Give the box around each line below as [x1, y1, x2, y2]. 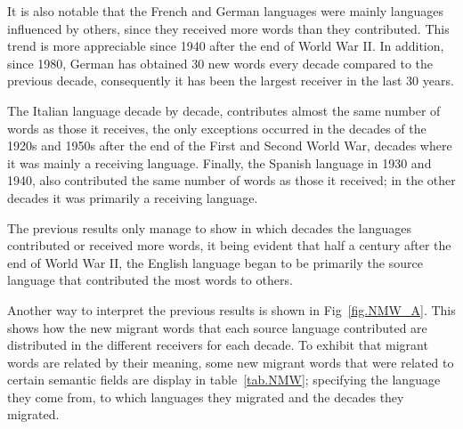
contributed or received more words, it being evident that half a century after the [7, 236, 451, 255]
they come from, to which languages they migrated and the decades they [7, 387, 404, 406]
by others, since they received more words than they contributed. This [66, 19, 450, 37]
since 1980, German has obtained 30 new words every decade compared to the [7, 53, 433, 72]
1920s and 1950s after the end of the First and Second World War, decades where [7, 136, 452, 155]
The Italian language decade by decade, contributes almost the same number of [7, 101, 441, 119]
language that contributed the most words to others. [7, 271, 293, 289]
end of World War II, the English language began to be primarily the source [7, 253, 423, 271]
